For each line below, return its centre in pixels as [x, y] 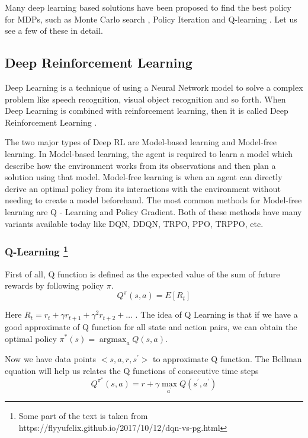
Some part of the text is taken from [83, 416]
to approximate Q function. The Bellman [227, 359]
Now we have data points [51, 359]
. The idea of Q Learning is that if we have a [216, 314]
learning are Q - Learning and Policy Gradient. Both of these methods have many [153, 211]
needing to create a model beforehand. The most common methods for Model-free [153, 200]
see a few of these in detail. [54, 31]
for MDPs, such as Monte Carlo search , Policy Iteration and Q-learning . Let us [151, 19]
